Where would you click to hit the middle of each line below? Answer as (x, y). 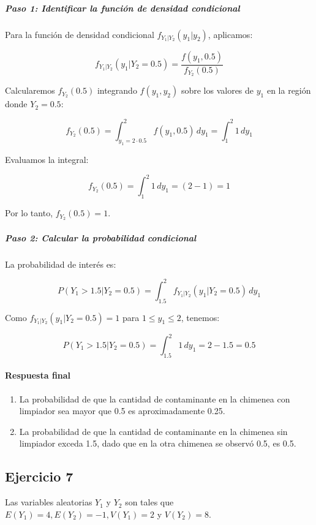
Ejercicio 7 (39, 476)
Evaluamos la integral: (47, 160)
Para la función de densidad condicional (80, 34)
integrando (117, 90)
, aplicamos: (230, 34)
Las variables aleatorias (49, 502)
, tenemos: (200, 317)
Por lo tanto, (29, 213)
